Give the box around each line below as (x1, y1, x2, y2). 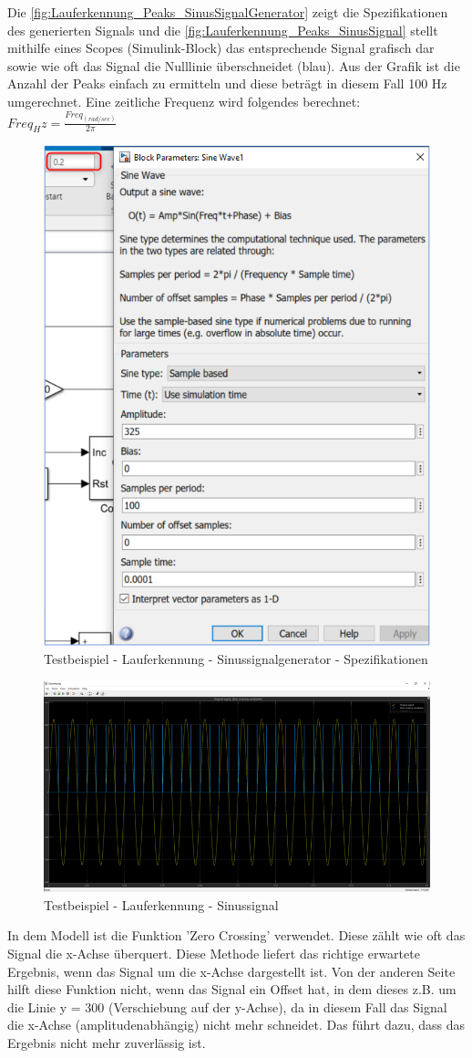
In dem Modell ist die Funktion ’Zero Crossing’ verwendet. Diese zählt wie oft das (7, 926, 466, 945)
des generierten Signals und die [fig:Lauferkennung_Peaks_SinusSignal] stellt (7, 20, 438, 39)
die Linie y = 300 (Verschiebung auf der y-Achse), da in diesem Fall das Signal (7, 997, 447, 1016)
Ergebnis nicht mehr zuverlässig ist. (7, 1033, 206, 1052)
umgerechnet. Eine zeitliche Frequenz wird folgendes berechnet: (7, 91, 361, 110)
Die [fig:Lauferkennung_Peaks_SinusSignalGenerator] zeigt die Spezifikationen (7, 3, 448, 21)
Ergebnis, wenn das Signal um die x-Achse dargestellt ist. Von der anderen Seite (7, 961, 456, 980)
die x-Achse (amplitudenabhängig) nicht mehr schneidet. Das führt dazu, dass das (7, 1015, 466, 1034)
